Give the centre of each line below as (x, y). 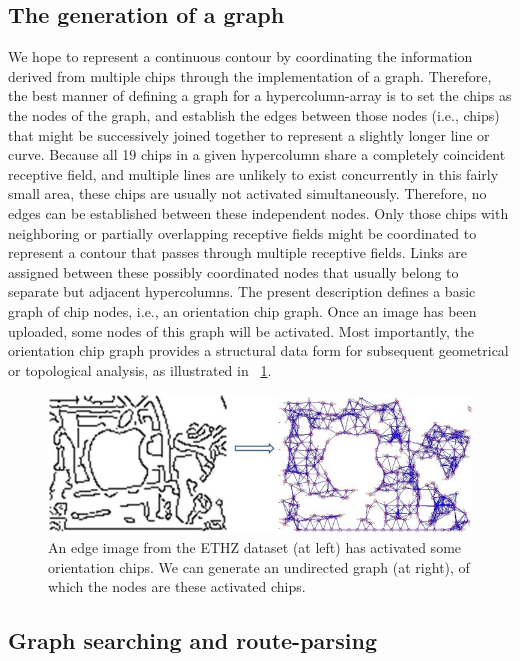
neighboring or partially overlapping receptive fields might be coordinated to (242, 232)
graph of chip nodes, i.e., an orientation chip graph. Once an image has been (242, 310)
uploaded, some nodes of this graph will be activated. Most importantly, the (241, 330)
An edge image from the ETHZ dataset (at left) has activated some (255, 547)
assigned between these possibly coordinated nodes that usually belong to (233, 271)
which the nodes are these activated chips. (177, 586)
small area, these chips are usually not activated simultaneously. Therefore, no (247, 193)
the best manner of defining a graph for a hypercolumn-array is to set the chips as (260, 95)
